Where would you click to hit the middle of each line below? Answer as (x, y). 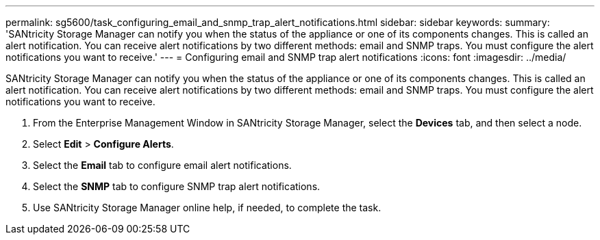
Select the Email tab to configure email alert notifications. (162, 165)
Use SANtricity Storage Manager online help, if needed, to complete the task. (207, 208)
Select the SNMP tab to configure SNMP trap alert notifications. (177, 186)
